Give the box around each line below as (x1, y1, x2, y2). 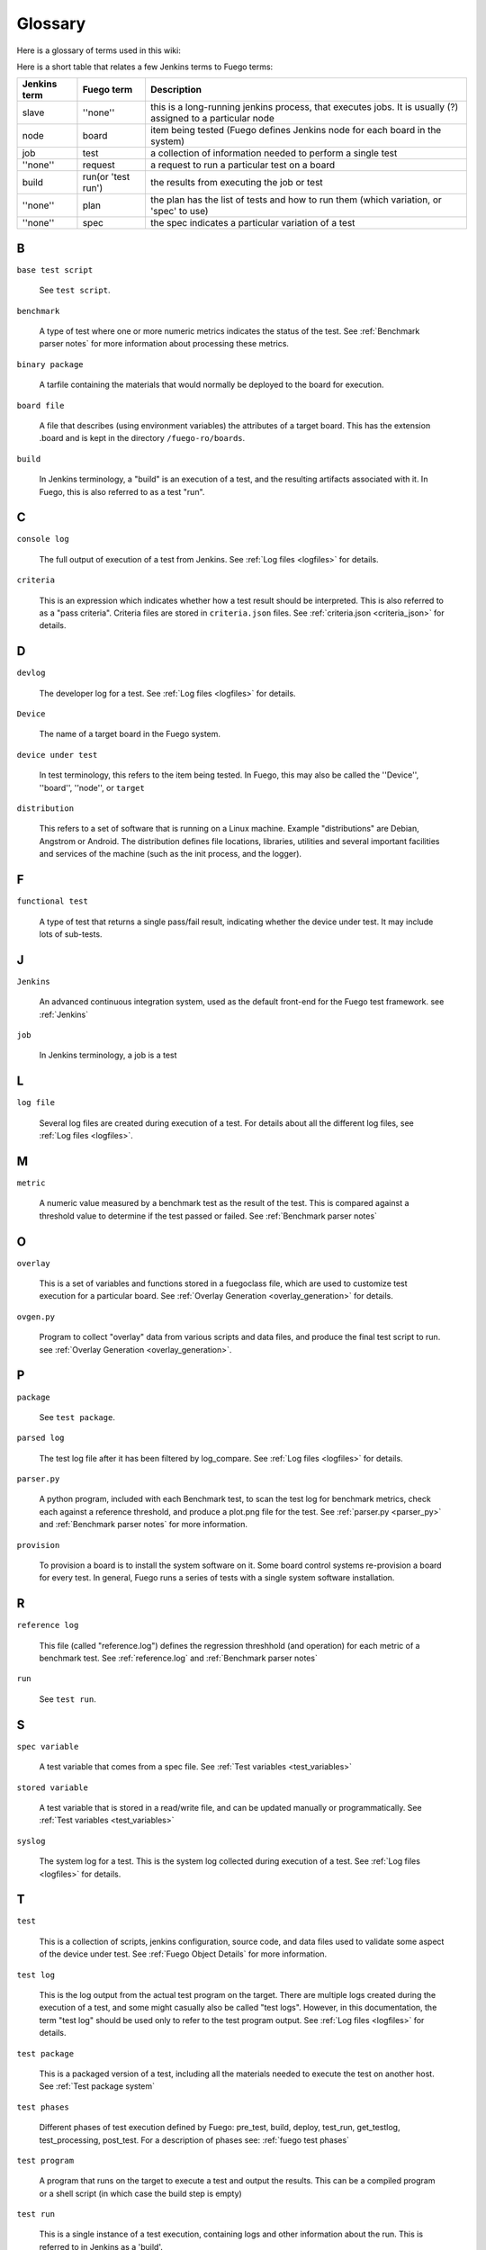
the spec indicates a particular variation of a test (149, 217, 355, 229)
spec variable (16, 1741, 79, 1751)
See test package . (39, 1411, 116, 1422)
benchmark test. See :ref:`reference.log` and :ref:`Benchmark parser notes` (39, 1652, 319, 1664)
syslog (16, 1836, 46, 1846)
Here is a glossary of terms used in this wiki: (16, 45, 182, 56)
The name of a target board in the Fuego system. (39, 729, 220, 740)
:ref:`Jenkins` (39, 1009, 89, 1020)
